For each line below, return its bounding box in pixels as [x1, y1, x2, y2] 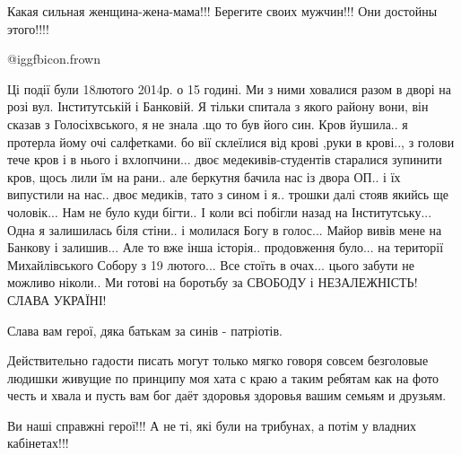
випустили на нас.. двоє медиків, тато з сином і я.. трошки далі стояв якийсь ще [7, 185, 448, 204]
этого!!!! [7, 19, 49, 38]
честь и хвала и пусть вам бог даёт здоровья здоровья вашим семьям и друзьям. [7, 386, 447, 405]
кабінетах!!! [7, 433, 69, 452]
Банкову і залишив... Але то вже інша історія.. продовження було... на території [7, 238, 444, 257]
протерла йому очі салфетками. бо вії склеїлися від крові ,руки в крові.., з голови [7, 132, 455, 151]
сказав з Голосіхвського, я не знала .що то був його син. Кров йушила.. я [7, 114, 408, 133]
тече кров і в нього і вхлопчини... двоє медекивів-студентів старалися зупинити [7, 150, 442, 169]
